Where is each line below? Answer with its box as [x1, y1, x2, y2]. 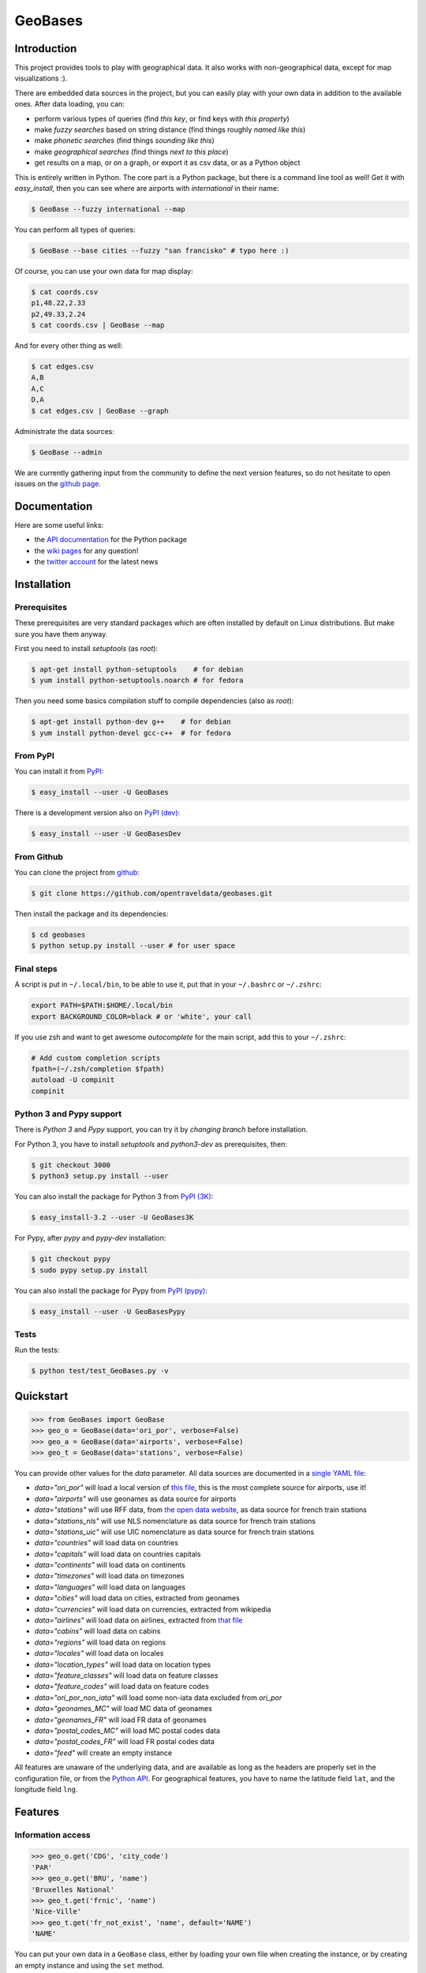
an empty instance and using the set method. [14, 1960, 165, 1970]
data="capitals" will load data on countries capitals [34, 1549, 201, 1559]
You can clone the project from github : [14, 868, 140, 878]
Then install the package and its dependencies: [14, 909, 169, 919]
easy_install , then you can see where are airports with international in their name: [14, 183, 279, 193]
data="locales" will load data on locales [34, 1649, 164, 1658]
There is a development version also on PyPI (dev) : [14, 808, 181, 818]
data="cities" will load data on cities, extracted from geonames [34, 1593, 240, 1603]
